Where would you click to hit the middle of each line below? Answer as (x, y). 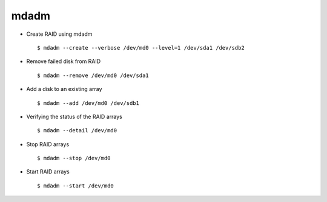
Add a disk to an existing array (64, 89)
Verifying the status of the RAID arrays (74, 116)
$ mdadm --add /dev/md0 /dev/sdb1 (88, 103)
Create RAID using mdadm (59, 34)
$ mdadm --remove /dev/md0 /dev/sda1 (93, 75)
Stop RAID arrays (48, 144)
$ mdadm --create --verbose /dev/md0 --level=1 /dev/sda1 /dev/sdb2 (141, 48)
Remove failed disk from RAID (64, 61)
